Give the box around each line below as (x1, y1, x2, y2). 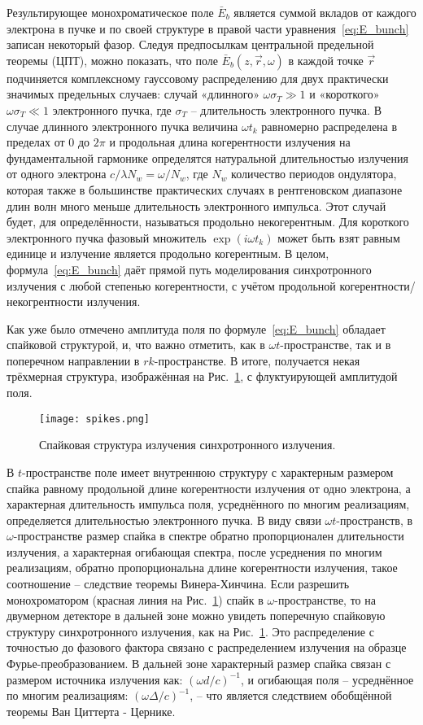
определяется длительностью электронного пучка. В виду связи (7, 511, 321, 528)
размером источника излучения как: (7, 670, 183, 688)
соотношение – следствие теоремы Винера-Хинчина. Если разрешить (7, 575, 350, 592)
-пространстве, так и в (280, 336, 391, 353)
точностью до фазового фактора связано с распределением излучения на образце (7, 639, 407, 656)
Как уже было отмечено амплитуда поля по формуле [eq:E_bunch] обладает (7, 320, 386, 337)
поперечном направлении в (7, 352, 140, 369)
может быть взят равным (277, 229, 400, 246)
